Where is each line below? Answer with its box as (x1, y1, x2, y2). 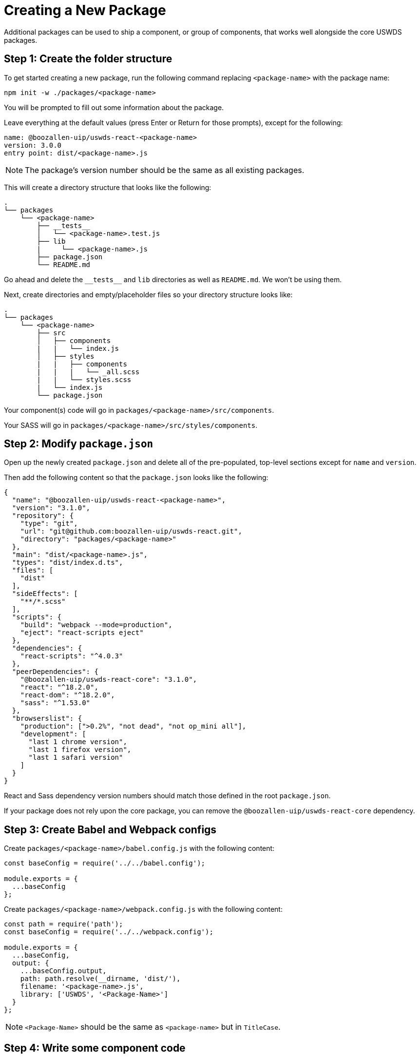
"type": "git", (20, 519, 78, 528)
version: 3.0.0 (4, 141, 62, 149)
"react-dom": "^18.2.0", (20, 691, 115, 699)
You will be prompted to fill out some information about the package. (4, 103, 224, 112)
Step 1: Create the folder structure (4, 53, 172, 65)
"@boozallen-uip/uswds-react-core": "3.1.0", (20, 675, 197, 684)
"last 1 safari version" (28, 753, 123, 762)
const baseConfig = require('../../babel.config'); (4, 859, 206, 867)
